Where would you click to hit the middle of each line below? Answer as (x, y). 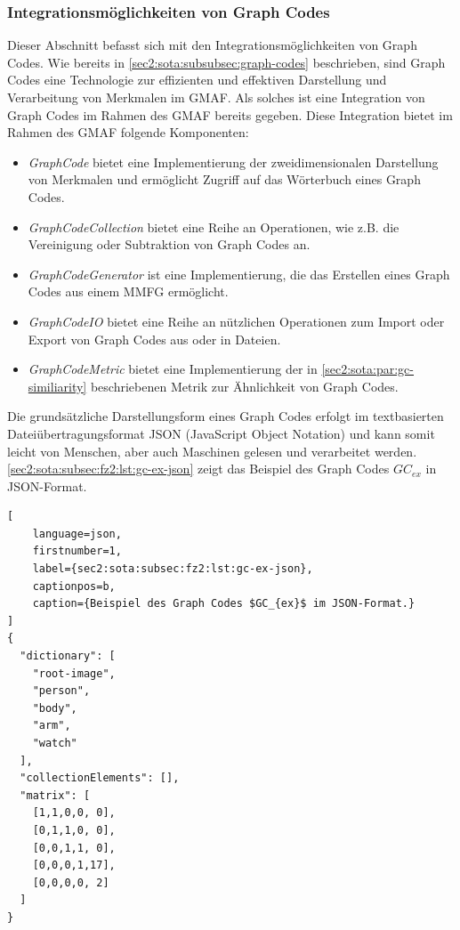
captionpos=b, (74, 586)
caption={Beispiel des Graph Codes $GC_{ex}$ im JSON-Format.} (224, 604)
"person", (61, 691)
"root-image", (74, 673)
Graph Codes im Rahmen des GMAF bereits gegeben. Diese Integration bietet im (230, 114)
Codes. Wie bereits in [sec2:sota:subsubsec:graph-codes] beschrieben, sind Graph (226, 62)
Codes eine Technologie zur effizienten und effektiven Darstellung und (197, 80)
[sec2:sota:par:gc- (368, 369)
